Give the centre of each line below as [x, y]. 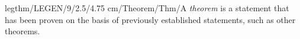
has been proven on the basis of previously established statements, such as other [150, 19]
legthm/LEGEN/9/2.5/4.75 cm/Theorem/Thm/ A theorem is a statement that [147, 8]
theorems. [22, 31]
